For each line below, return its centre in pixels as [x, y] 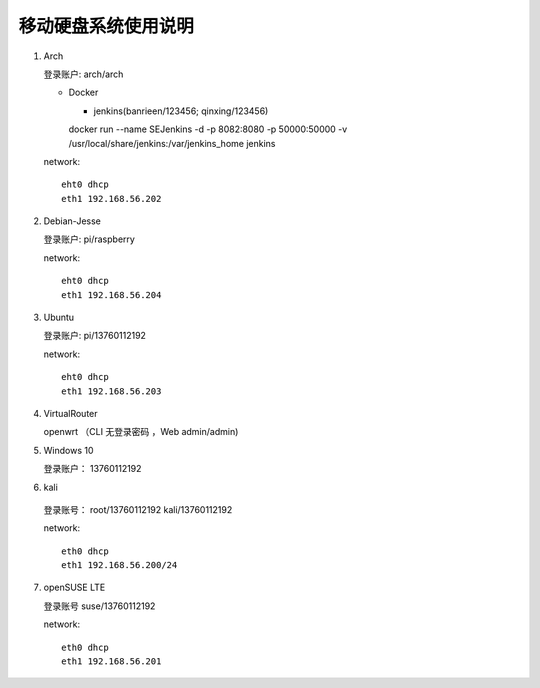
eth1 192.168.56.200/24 [119, 565]
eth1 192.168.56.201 [111, 661]
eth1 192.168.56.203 [111, 391]
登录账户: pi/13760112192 [95, 336]
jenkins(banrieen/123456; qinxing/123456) [181, 111]
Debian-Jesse [72, 221]
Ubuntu [59, 317]
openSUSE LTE [74, 587]
